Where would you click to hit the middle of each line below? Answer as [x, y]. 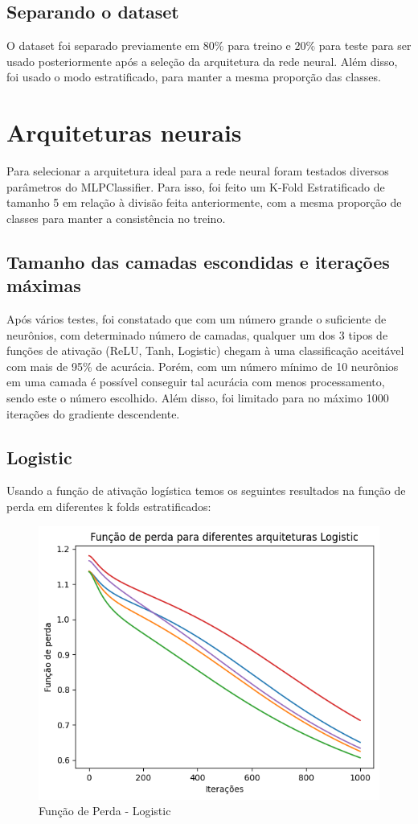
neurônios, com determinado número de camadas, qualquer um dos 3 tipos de [197, 334]
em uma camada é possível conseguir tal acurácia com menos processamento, [196, 382]
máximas [44, 285]
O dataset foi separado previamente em [103, 45]
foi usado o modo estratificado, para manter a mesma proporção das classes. [194, 77]
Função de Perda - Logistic [105, 811]
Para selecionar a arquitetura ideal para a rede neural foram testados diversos [198, 171]
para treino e [259, 45]
